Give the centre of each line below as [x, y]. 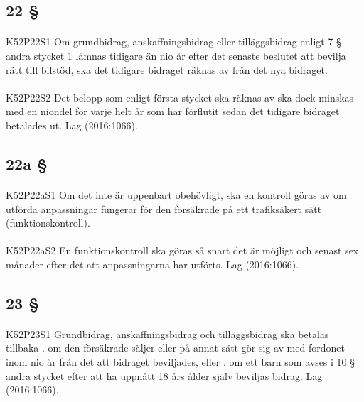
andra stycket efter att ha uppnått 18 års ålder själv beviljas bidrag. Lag [164, 375]
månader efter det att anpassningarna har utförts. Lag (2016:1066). [152, 264]
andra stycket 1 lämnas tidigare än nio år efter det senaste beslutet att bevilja [176, 55]
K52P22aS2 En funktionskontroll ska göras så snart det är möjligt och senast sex [182, 250]
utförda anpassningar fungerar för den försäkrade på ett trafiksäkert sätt [164, 208]
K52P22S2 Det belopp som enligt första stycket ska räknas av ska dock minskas [180, 97]
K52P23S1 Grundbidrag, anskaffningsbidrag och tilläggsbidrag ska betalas [167, 333]
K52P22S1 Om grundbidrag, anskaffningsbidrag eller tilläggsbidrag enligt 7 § [173, 42]
